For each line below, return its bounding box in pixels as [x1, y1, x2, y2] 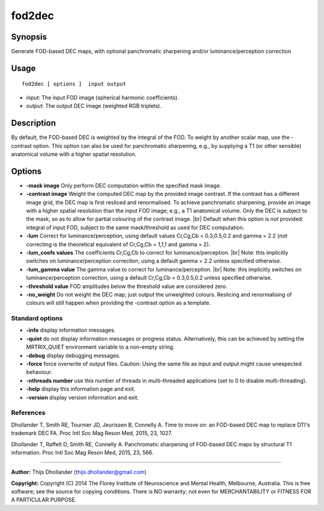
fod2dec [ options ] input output [22, 81, 127, 87]
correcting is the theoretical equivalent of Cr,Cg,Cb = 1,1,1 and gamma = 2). [26, 240, 211, 248]
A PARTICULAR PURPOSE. [11, 496, 77, 503]
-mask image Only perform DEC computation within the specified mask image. [26, 182, 221, 189]
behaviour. [26, 368, 53, 376]
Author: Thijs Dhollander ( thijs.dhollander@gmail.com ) [11, 468, 147, 476]
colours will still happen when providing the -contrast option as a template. [26, 300, 211, 307]
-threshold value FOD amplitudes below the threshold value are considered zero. [26, 282, 227, 290]
